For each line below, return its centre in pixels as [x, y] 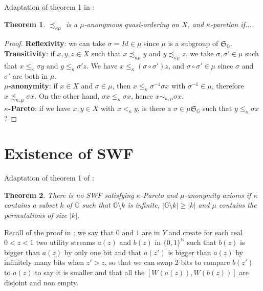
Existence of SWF [69, 153]
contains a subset [31, 205]
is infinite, [144, 205]
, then [122, 86]
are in [151, 232]
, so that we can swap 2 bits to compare [167, 262]
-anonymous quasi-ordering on [131, 24]
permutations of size [36, 215]
